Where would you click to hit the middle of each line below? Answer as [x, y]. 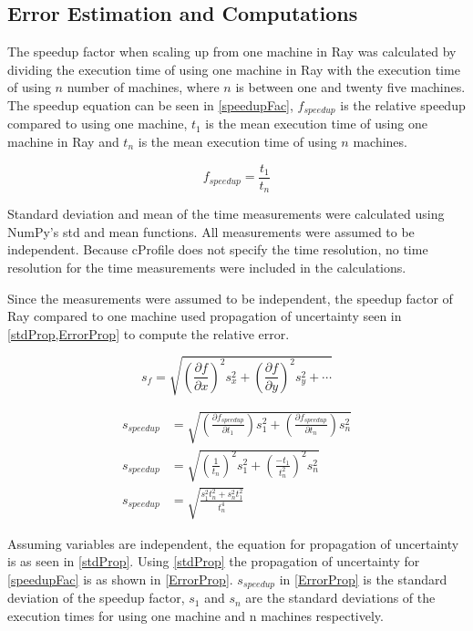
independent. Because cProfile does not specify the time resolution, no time [218, 249]
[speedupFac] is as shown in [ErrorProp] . [120, 579]
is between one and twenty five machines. [350, 87]
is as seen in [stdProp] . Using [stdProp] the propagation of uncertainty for [214, 561]
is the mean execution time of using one [316, 124]
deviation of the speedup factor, [96, 598]
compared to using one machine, [98, 124]
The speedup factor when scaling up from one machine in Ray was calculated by [232, 52]
